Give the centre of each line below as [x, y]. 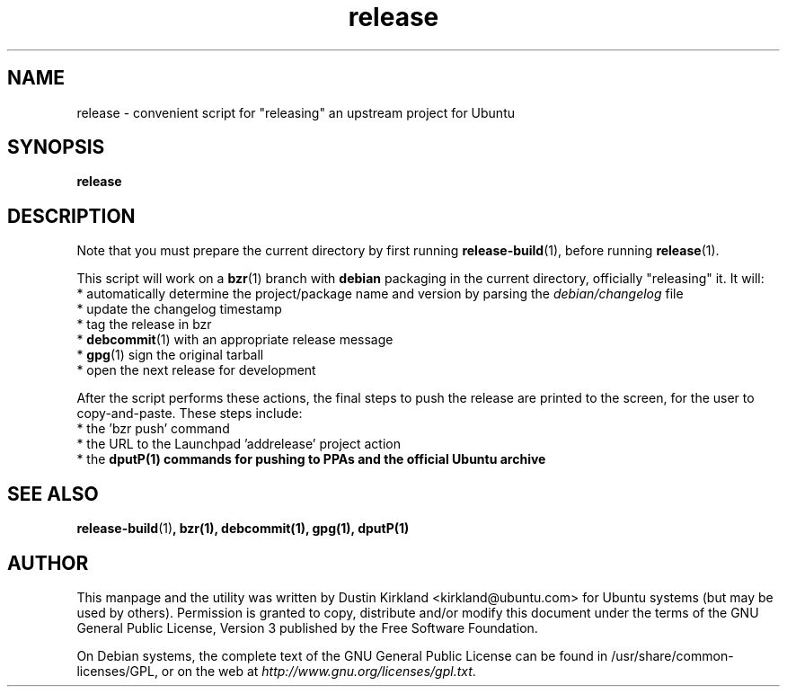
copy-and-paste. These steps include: [190, 414]
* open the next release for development [196, 370]
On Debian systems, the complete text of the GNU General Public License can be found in [342, 655]
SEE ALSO [53, 494]
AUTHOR [48, 563]
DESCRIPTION [71, 216]
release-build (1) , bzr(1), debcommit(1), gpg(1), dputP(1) [243, 529]
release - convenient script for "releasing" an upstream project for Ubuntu [296, 112]
